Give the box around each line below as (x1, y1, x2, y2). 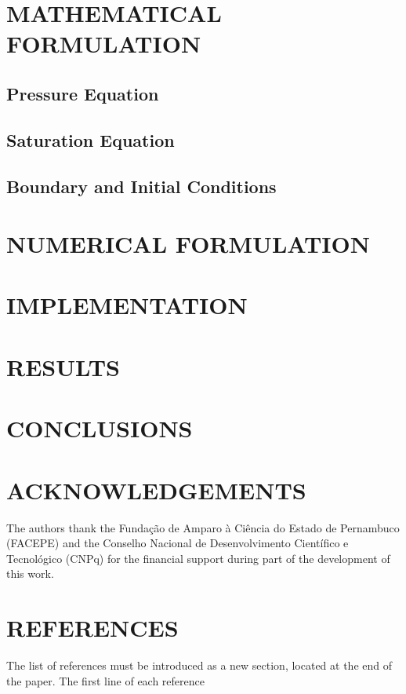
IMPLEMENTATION (6, 289, 248, 321)
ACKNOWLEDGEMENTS (6, 473, 306, 506)
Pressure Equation (6, 81, 159, 105)
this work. (6, 565, 54, 582)
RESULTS (6, 350, 120, 382)
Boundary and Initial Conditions (6, 173, 277, 198)
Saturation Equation (6, 127, 175, 152)
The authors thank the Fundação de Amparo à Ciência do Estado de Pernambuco (6, 519, 400, 535)
